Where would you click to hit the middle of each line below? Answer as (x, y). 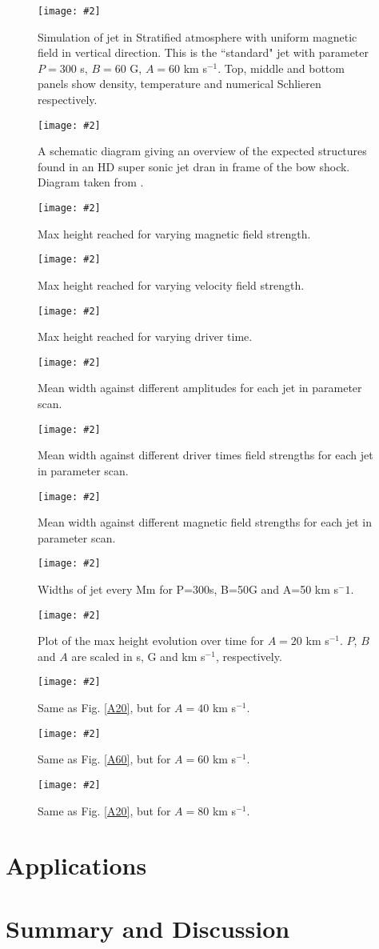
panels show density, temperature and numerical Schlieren (180, 84)
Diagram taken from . (91, 182)
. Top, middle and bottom (281, 68)
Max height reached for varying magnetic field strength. (174, 233)
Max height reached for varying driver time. (145, 336)
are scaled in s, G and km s (138, 656)
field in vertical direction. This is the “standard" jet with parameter (203, 52)
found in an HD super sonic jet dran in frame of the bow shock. (194, 166)
